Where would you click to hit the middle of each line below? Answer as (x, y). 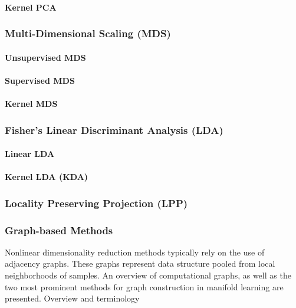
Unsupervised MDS (45, 57)
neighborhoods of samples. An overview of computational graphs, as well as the (148, 275)
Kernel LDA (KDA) (47, 177)
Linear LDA (30, 154)
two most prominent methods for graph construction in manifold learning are (144, 286)
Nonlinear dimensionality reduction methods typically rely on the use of (135, 252)
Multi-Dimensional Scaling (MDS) (88, 33)
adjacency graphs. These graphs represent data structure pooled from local (140, 263)
